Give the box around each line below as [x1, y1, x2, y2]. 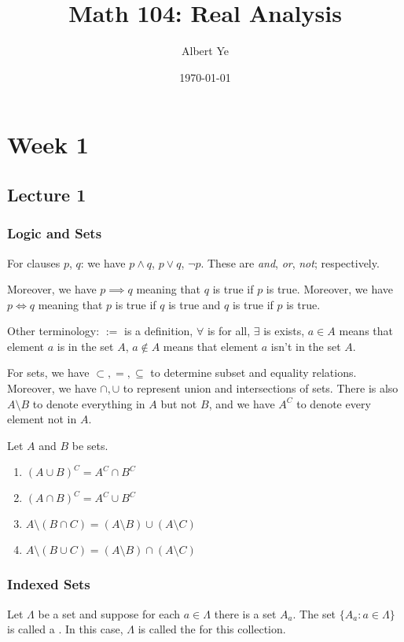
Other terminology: [7, 323, 100, 339]
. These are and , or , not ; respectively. [200, 254, 380, 271]
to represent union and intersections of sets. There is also [123, 380, 398, 397]
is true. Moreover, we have [266, 281, 394, 297]
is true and [168, 296, 221, 312]
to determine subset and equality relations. [150, 364, 357, 381]
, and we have [208, 395, 275, 411]
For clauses [7, 254, 61, 271]
